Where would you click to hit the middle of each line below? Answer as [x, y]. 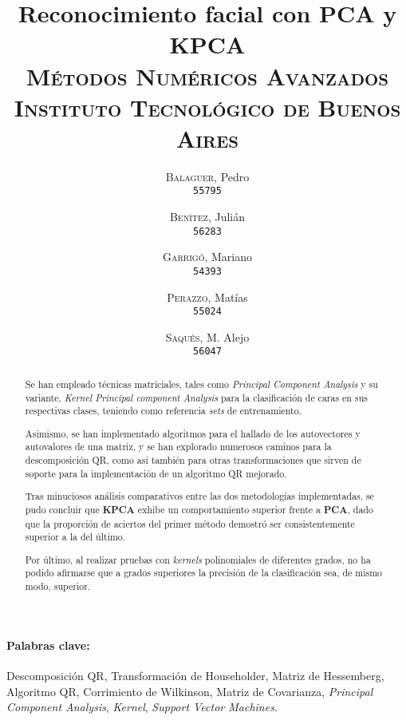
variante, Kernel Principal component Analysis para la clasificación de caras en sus [196, 397]
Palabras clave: [48, 645]
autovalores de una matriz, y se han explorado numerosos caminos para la [178, 447]
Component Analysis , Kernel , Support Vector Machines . [142, 707]
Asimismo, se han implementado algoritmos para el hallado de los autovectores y [193, 433]
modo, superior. [58, 586]
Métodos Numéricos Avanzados [207, 75]
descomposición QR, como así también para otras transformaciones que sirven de [193, 460]
